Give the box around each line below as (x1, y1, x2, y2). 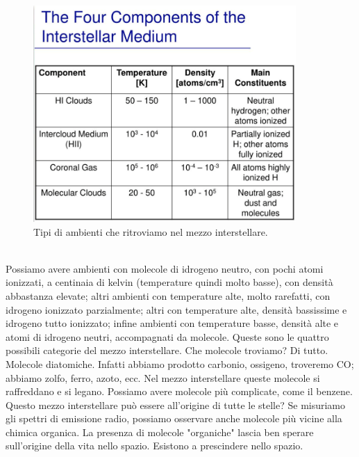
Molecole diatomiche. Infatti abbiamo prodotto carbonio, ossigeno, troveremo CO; (6, 356, 354, 371)
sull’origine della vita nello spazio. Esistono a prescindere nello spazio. (6, 438, 303, 453)
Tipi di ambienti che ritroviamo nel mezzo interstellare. (33, 224, 268, 239)
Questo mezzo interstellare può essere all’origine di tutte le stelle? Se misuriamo (6, 397, 346, 412)
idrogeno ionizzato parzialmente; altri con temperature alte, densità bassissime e (6, 302, 347, 316)
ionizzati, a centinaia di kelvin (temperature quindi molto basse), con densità (6, 275, 333, 289)
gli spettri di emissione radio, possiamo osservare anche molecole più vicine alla (6, 411, 342, 426)
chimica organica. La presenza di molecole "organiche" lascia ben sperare (6, 424, 314, 439)
